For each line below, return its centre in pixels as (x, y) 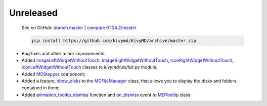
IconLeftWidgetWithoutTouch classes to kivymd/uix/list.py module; (89, 67)
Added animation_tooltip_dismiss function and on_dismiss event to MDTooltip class (106, 95)
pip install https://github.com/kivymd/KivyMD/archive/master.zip (114, 40)
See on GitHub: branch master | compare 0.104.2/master (79, 28)
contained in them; (41, 88)
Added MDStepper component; (53, 74)
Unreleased (33, 13)
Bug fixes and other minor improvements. (64, 53)
